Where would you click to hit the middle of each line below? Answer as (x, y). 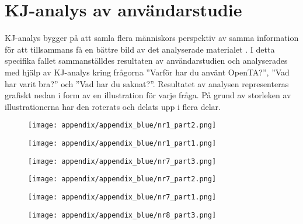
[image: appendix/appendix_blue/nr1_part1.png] (122, 143)
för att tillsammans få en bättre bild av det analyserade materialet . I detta (140, 49)
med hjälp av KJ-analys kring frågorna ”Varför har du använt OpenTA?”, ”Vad (147, 72)
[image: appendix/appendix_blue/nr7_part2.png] (122, 179)
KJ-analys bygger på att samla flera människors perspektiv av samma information (152, 38)
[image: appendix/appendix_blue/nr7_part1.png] (122, 197)
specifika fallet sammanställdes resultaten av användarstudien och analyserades (146, 61)
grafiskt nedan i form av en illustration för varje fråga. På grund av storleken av (148, 95)
